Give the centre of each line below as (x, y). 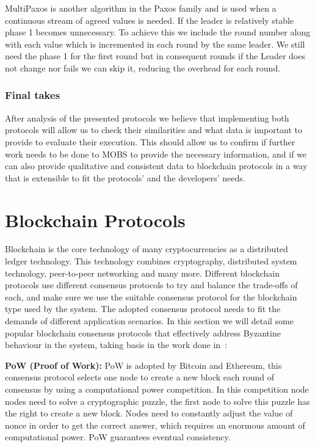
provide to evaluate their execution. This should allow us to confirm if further (150, 141)
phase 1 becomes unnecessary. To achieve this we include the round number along (158, 32)
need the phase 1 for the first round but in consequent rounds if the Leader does (155, 56)
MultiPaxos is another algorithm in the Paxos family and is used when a (141, 8)
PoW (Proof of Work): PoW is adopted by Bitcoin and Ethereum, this (143, 365)
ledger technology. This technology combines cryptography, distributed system (151, 261)
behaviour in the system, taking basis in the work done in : (116, 345)
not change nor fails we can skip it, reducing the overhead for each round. (143, 67)
